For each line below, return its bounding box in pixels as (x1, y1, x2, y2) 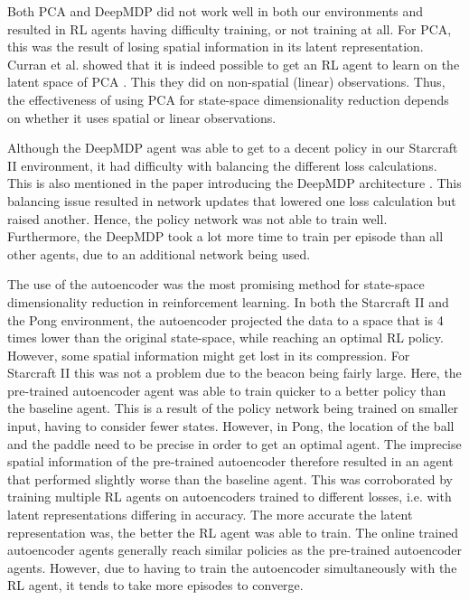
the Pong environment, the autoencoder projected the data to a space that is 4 (7, 310, 444, 329)
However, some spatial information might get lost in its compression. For (7, 345, 410, 364)
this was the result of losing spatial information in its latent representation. (7, 37, 424, 56)
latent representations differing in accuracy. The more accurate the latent (7, 505, 413, 524)
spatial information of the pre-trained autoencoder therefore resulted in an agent (7, 452, 454, 471)
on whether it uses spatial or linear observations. (7, 108, 277, 127)
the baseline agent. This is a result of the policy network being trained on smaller (7, 398, 459, 417)
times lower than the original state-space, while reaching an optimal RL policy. (7, 328, 444, 347)
